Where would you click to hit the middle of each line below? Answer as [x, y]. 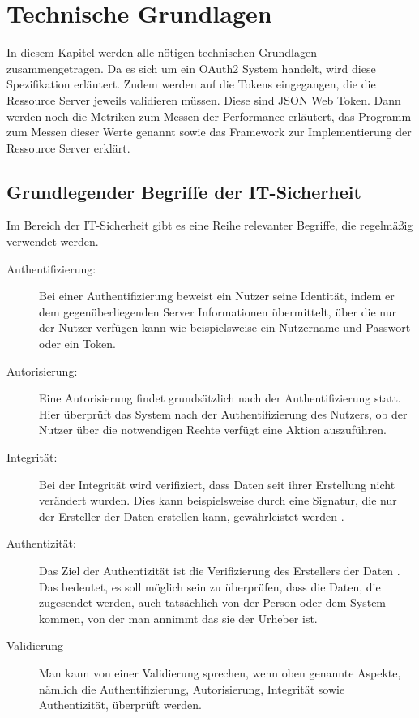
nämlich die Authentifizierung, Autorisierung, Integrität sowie [192, 688]
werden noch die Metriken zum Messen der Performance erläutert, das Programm [209, 116]
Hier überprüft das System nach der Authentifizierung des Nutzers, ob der [223, 413]
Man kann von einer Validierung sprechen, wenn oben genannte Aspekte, [220, 672]
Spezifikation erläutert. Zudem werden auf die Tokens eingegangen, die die [191, 84]
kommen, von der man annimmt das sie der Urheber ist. [178, 618]
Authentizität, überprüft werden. [120, 705]
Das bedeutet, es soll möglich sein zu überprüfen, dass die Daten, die [210, 586]
